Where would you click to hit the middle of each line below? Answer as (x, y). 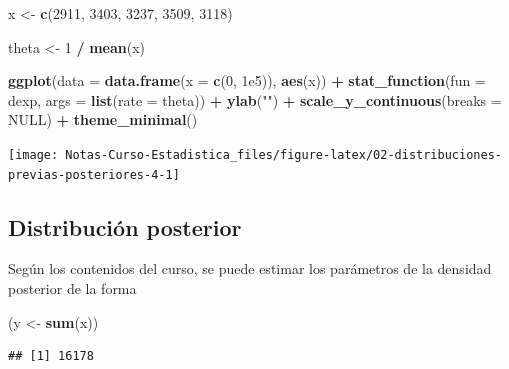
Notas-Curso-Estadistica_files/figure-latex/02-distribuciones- (283, 154)
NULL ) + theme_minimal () (103, 119)
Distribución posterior (125, 226)
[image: (33, 154)
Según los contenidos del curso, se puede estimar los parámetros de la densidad (250, 268)
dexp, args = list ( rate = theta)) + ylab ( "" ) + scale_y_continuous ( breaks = (255, 99)
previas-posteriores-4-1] (94, 174)
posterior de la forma (72, 288)
